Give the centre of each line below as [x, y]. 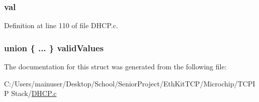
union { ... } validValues [54, 47]
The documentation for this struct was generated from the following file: [115, 67]
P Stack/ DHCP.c [30, 93]
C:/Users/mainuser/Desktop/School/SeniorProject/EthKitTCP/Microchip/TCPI [130, 83]
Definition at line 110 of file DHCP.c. [61, 25]
